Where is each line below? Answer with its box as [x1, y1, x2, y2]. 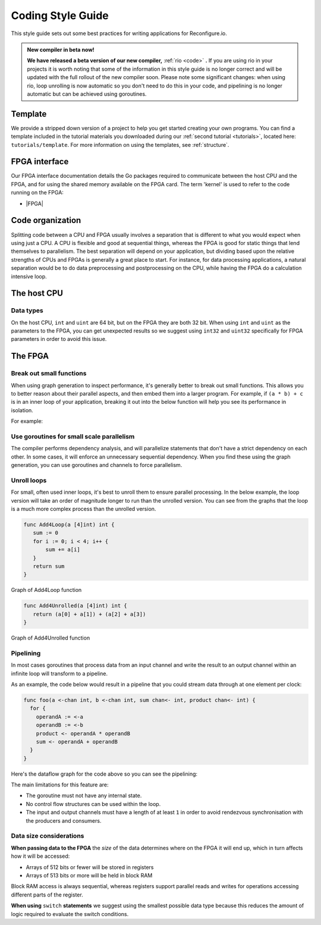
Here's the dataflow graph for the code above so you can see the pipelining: [11, 770, 198, 777]
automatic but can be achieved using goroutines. [27, 90, 147, 98]
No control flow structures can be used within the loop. [26, 800, 161, 807]
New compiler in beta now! [27, 46, 95, 53]
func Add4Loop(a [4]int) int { [23, 521, 115, 528]
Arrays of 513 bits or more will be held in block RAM [26, 871, 153, 879]
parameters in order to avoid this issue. [11, 335, 107, 343]
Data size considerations [11, 832, 84, 840]
